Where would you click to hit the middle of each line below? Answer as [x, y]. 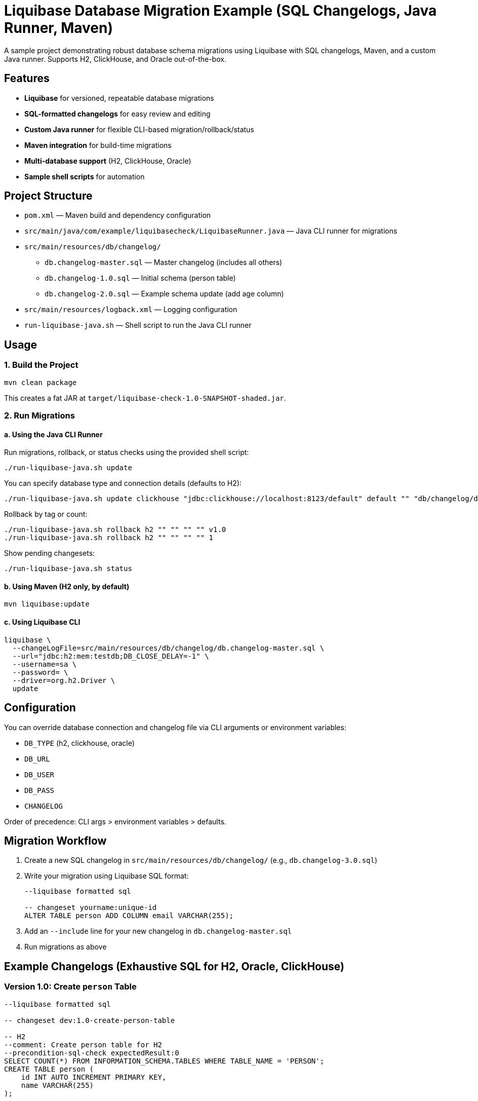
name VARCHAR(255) [57, 1085]
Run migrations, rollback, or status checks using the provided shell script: [127, 452]
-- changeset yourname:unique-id [91, 908]
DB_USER [39, 774]
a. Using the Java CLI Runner [53, 434]
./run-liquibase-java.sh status [68, 569]
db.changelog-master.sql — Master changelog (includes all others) [164, 262]
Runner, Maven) [58, 28]
